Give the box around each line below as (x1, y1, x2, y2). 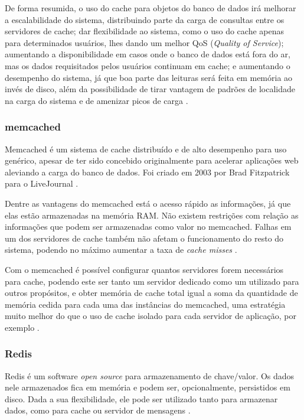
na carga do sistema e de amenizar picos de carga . (5, 94, 188, 106)
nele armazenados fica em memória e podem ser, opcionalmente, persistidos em (5, 381, 290, 393)
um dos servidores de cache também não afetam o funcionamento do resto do (5, 232, 284, 244)
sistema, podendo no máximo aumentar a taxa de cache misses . (5, 243, 237, 256)
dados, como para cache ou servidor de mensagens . (5, 404, 191, 416)
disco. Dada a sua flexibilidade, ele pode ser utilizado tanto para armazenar (5, 392, 278, 405)
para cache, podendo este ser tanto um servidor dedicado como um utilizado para (5, 275, 299, 287)
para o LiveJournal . (5, 177, 79, 190)
